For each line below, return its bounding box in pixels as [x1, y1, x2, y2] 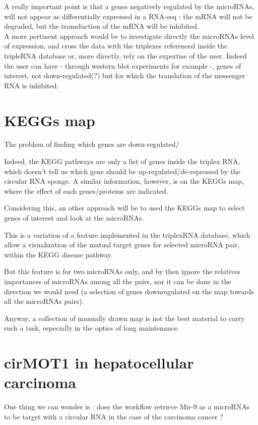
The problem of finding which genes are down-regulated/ [4, 139, 179, 149]
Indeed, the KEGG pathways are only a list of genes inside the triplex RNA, [4, 156, 240, 167]
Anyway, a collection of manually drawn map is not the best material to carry [4, 312, 245, 323]
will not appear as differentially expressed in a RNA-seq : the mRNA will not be [4, 11, 252, 21]
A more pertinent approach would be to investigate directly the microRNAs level [4, 30, 254, 41]
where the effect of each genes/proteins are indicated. [4, 185, 168, 196]
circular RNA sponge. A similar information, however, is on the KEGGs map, [4, 176, 244, 186]
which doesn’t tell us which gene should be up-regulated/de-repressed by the [4, 166, 240, 176]
